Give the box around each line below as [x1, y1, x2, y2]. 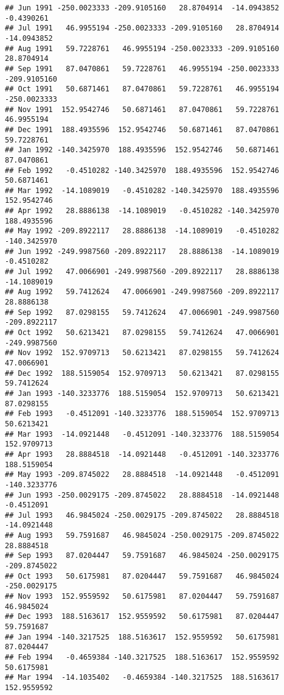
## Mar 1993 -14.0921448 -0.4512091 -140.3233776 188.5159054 [5, 429, 280, 439]
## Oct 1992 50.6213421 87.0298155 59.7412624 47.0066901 [5, 328, 280, 337]
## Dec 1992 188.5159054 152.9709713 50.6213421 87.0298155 [5, 369, 280, 378]
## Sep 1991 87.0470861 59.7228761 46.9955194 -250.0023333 [5, 64, 280, 73]
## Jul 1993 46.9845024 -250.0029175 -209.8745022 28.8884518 [5, 510, 280, 520]
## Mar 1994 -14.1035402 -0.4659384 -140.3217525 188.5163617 [5, 673, 280, 682]
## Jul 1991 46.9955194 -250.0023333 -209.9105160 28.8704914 [5, 24, 280, 33]
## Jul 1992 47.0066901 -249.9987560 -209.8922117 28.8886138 [5, 267, 280, 277]
